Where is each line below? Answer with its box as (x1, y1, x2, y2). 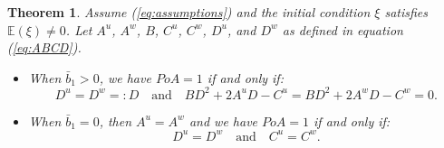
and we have (188, 111, 258, 130)
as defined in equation (282, 20, 403, 39)
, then (99, 111, 132, 130)
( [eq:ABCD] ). (7, 38, 82, 57)
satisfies (384, 3, 429, 21)
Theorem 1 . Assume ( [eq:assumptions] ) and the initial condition (7, 3, 371, 21)
